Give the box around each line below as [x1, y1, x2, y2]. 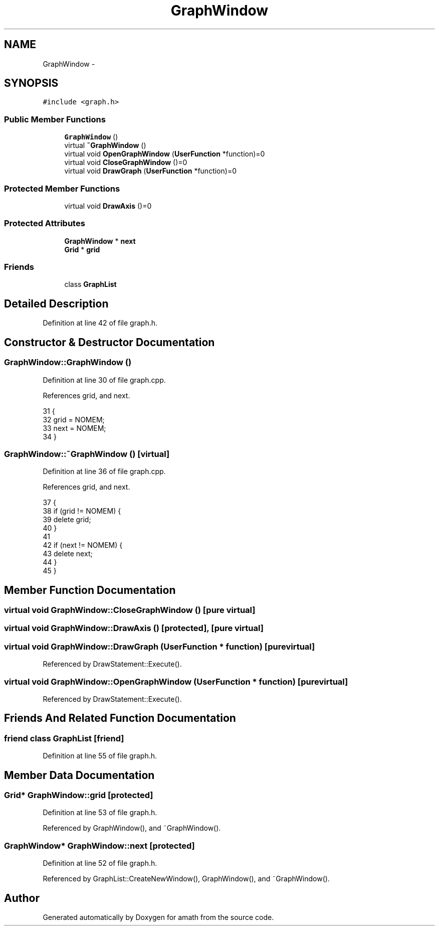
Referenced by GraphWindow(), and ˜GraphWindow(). [43, 824, 221, 833]
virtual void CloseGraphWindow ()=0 [64, 158, 187, 167]
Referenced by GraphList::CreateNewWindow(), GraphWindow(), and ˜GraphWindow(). [43, 874, 330, 883]
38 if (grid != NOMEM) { [43, 507, 121, 516]
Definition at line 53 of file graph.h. [43, 808, 157, 817]
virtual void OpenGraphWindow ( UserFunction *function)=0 [64, 149, 265, 159]
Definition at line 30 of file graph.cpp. [43, 375, 166, 384]
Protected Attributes [4, 218, 85, 229]
